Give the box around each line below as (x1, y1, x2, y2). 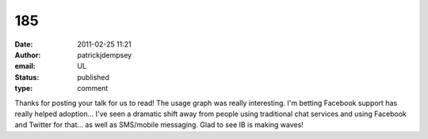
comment (77, 84, 109, 93)
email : (14, 62, 36, 71)
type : (14, 84, 33, 93)
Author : (14, 50, 41, 59)
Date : (14, 39, 33, 49)
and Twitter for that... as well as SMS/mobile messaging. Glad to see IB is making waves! (14, 120, 304, 130)
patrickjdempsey (77, 50, 132, 59)
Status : (14, 72, 40, 82)
